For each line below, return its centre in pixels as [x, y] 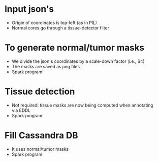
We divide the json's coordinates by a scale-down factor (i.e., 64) [78, 61]
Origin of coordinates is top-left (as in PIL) [54, 23]
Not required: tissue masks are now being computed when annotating [82, 105]
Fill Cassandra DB [41, 135]
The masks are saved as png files [46, 66]
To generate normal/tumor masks [75, 48]
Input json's [29, 9]
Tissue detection [40, 92]
